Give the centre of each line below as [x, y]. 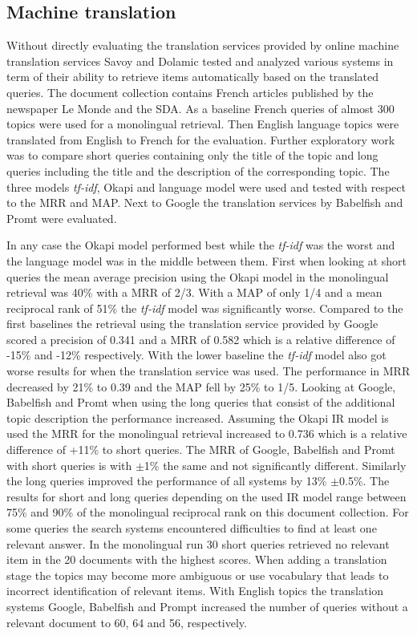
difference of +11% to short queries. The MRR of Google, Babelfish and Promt [201, 450]
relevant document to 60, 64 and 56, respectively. [127, 622]
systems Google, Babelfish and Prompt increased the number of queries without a [207, 606]
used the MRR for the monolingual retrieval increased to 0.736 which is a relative [207, 433]
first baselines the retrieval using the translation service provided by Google [192, 324]
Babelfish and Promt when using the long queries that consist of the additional [201, 402]
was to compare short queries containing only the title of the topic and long [192, 155]
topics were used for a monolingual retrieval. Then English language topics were [203, 124]
